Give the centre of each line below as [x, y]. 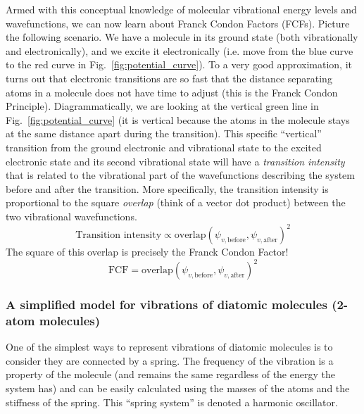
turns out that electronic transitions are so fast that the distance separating [169, 78]
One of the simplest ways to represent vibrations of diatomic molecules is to [169, 347]
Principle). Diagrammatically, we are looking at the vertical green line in [162, 106]
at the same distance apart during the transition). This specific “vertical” [164, 133]
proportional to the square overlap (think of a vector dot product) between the [176, 202]
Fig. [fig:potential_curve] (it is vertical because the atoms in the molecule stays [178, 119]
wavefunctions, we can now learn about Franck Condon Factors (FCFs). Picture [178, 23]
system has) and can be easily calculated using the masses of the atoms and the [178, 388]
